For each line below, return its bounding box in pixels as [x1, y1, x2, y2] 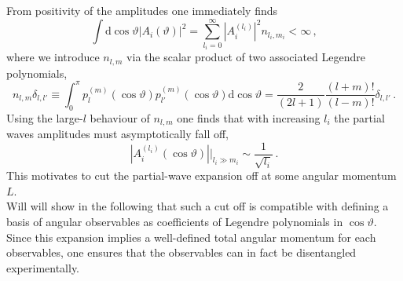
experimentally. [6, 259, 80, 276]
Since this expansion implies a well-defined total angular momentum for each [6, 228, 376, 245]
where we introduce [6, 49, 100, 65]
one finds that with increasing [177, 109, 321, 126]
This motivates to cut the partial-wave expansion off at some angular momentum [6, 167, 397, 184]
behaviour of [90, 109, 150, 126]
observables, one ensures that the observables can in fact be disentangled [6, 244, 357, 261]
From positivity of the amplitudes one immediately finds [6, 2, 278, 18]
